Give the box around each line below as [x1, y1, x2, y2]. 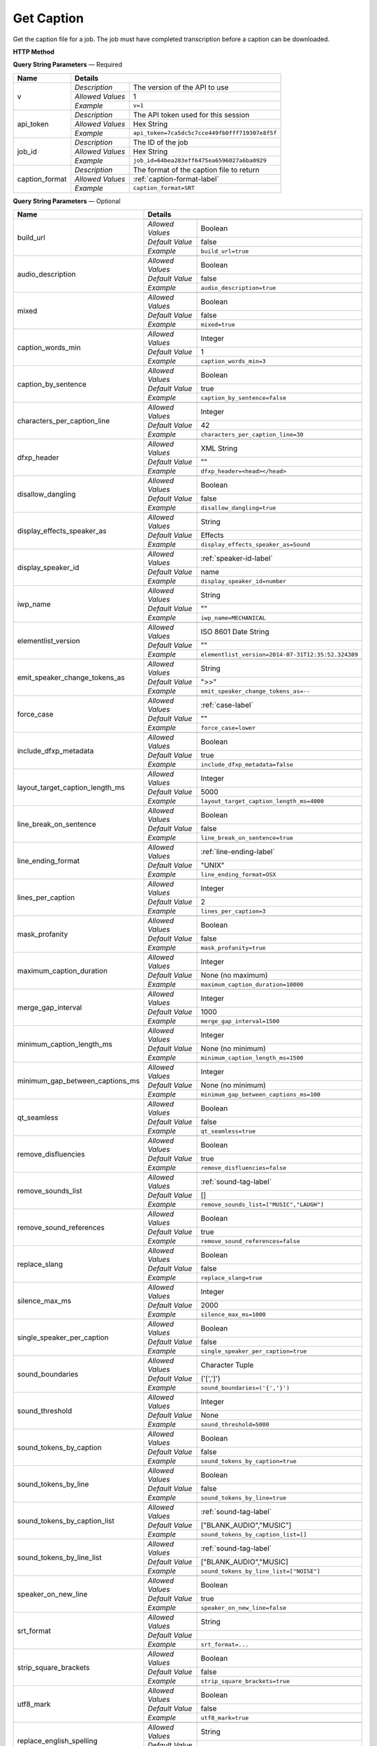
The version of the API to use [133, 82, 229, 92]
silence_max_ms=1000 [200, 1310, 266, 1318]
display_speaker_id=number [200, 577, 286, 585]
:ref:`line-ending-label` [200, 847, 275, 857]
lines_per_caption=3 [200, 907, 266, 915]
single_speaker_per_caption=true [200, 1347, 307, 1355]
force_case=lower [200, 724, 256, 731]
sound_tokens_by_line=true [200, 1494, 286, 1502]
